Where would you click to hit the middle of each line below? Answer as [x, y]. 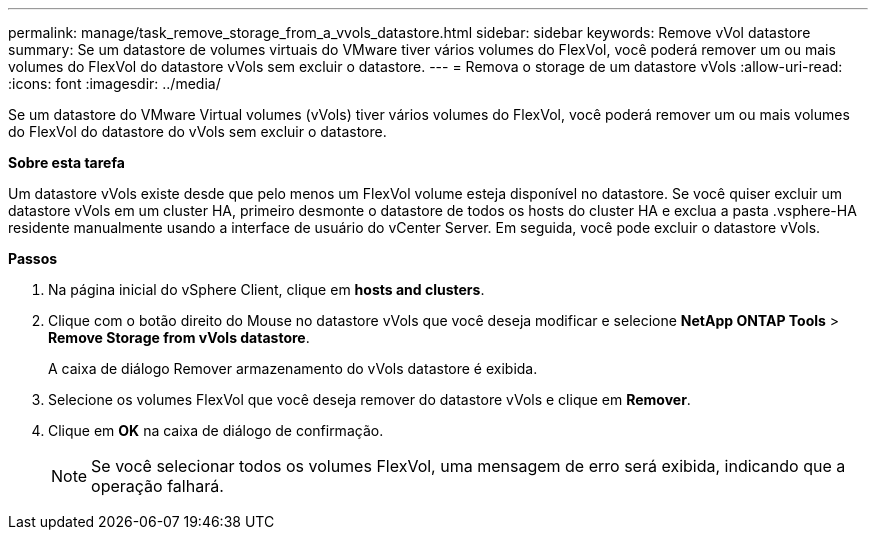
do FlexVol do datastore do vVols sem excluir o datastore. [197, 131]
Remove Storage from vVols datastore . [179, 337]
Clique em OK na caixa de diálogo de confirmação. [216, 430]
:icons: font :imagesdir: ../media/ [114, 83]
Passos [33, 258]
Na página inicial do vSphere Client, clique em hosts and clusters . [266, 289]
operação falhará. [157, 486]
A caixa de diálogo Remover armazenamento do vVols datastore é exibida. [293, 368]
